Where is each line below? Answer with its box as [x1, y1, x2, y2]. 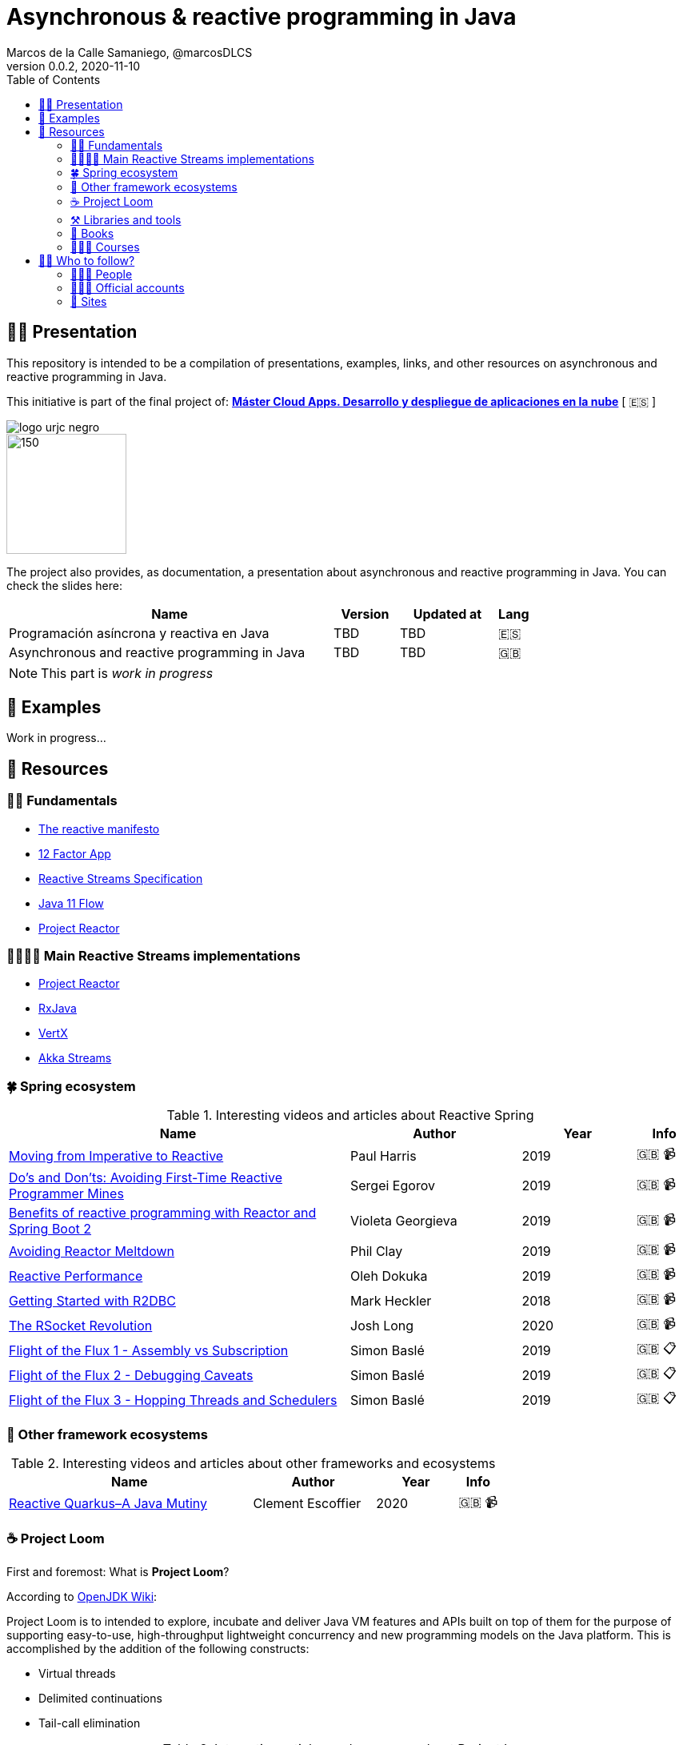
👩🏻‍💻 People [70, 267, 133, 281]
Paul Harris [350, 1147, 417, 1164]
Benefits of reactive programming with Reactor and [9, 1205, 317, 1221]
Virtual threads [38, 1666, 116, 1680]
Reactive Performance [9, 1267, 143, 1284]
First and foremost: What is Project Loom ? [6, 1564, 230, 1579]
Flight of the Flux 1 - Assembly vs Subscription [9, 1342, 289, 1358]
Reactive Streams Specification [38, 871, 203, 885]
